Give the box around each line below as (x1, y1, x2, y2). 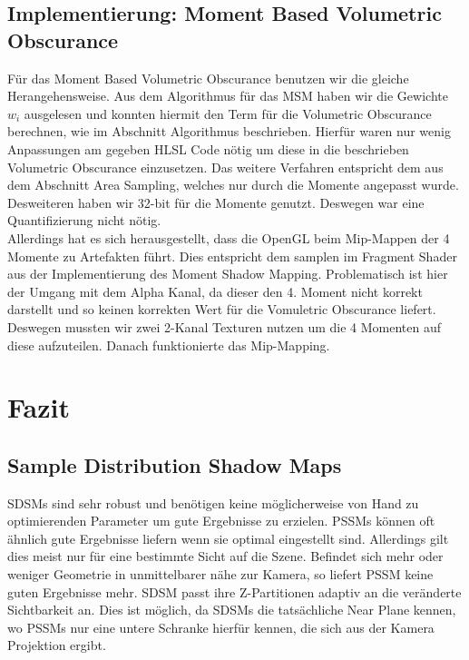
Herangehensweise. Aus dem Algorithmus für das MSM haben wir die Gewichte (7, 86, 448, 105)
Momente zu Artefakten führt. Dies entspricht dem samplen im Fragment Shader (7, 246, 457, 265)
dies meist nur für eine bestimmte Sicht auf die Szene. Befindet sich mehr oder (7, 547, 444, 566)
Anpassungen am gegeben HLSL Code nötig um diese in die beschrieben (7, 139, 409, 158)
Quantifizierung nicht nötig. (7, 211, 161, 230)
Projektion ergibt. (7, 635, 106, 655)
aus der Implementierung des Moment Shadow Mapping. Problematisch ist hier (7, 264, 448, 283)
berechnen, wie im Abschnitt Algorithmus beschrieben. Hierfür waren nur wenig (7, 122, 451, 141)
